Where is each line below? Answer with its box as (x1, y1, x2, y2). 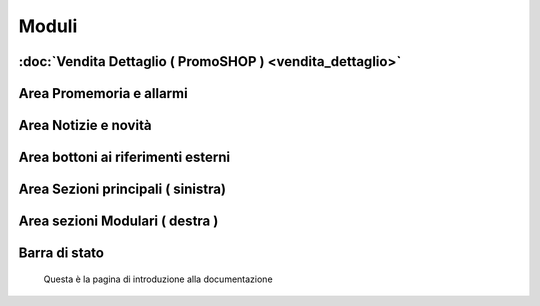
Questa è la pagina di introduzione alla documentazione (43, 273, 274, 285)
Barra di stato (18, 245, 105, 262)
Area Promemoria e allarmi (18, 85, 189, 102)
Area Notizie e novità (18, 117, 152, 134)
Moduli (18, 15, 78, 37)
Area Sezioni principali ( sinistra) (18, 181, 227, 198)
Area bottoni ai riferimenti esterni (18, 149, 231, 166)
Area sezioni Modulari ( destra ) (18, 213, 219, 230)
